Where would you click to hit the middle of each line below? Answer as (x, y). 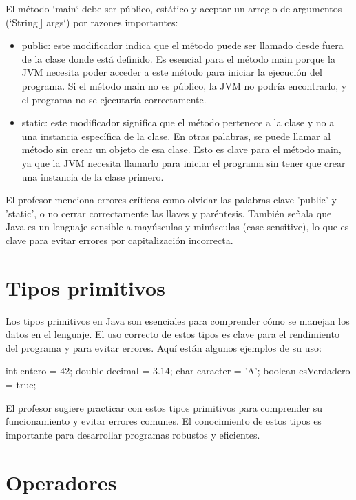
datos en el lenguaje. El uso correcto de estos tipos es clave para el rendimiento (172, 334)
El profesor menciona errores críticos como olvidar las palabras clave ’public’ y (171, 200)
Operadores (61, 482)
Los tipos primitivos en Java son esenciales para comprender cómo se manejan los (178, 320)
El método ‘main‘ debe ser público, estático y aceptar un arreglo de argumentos (174, 8)
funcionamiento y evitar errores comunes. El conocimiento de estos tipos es (164, 421)
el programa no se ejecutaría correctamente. (114, 99)
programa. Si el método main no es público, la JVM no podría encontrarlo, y (184, 85)
